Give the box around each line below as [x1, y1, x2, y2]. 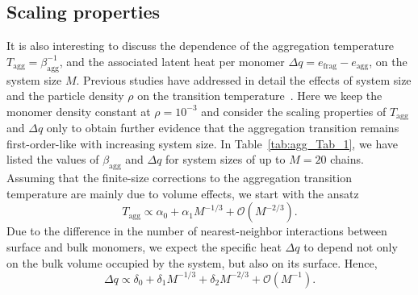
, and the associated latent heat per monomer [59, 52, 285, 69]
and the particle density [6, 87, 124, 104]
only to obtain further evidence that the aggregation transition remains [46, 119, 399, 136]
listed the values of [6, 151, 99, 168]
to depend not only [303, 239, 398, 255]
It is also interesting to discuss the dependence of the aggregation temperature [6, 37, 395, 54]
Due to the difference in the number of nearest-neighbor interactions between [6, 222, 387, 239]
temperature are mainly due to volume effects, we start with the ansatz [6, 185, 359, 202]
